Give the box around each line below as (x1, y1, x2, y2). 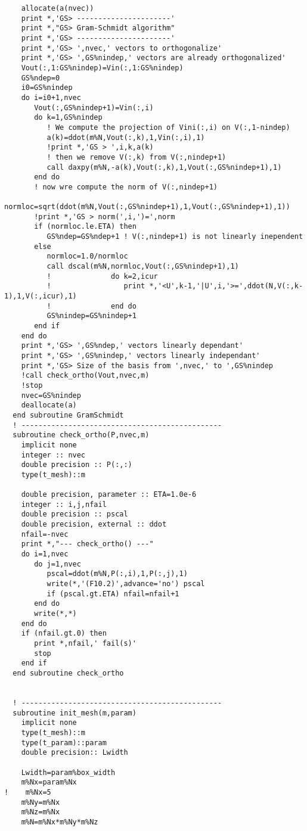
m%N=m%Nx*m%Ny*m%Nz (21, 817, 98, 826)
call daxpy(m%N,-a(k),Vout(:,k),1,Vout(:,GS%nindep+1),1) (46, 163, 282, 172)
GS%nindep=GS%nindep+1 (46, 312, 137, 320)
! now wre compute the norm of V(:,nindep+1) (34, 182, 218, 191)
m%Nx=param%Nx (21, 778, 77, 787)
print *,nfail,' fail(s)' (34, 639, 137, 648)
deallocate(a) (21, 401, 77, 410)
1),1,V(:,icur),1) (4, 292, 77, 301)
